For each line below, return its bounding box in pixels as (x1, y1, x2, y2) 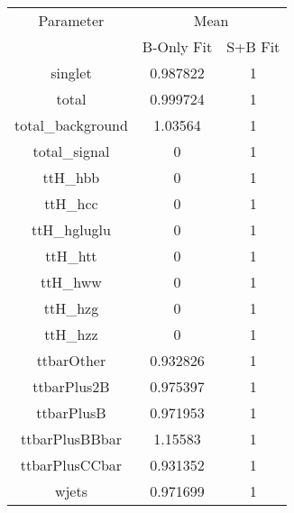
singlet (51, 62, 92, 83)
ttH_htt (45, 245, 97, 266)
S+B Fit (226, 36, 280, 57)
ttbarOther (36, 350, 106, 371)
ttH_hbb (42, 167, 100, 188)
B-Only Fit (142, 36, 213, 57)
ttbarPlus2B (32, 376, 110, 397)
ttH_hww (40, 271, 102, 292)
